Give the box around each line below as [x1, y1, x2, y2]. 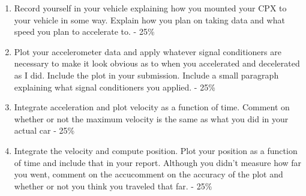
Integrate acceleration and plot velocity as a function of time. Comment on [14, 101, 290, 113]
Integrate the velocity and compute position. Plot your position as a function [14, 144, 298, 156]
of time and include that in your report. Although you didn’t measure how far [14, 156, 302, 168]
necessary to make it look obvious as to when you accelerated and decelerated [14, 57, 300, 70]
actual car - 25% [14, 124, 75, 137]
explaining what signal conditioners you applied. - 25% [14, 80, 215, 93]
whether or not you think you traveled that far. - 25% [14, 179, 212, 192]
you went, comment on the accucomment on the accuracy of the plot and [14, 168, 283, 180]
